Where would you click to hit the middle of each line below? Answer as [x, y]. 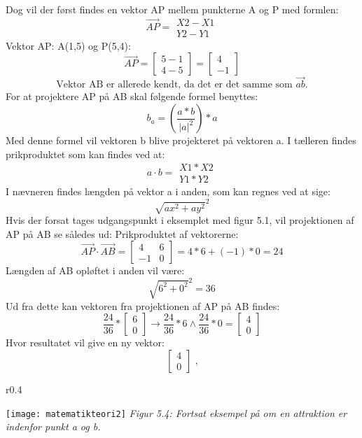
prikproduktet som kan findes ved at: [85, 154]
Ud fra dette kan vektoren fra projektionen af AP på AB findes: [143, 305]
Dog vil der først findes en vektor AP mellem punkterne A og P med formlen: [172, 9]
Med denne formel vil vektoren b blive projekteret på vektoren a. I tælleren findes [181, 140]
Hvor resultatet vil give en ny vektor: [85, 342]
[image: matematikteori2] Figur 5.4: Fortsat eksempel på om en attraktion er [176, 412]
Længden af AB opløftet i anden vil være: [95, 270]
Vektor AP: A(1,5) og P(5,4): [68, 45]
